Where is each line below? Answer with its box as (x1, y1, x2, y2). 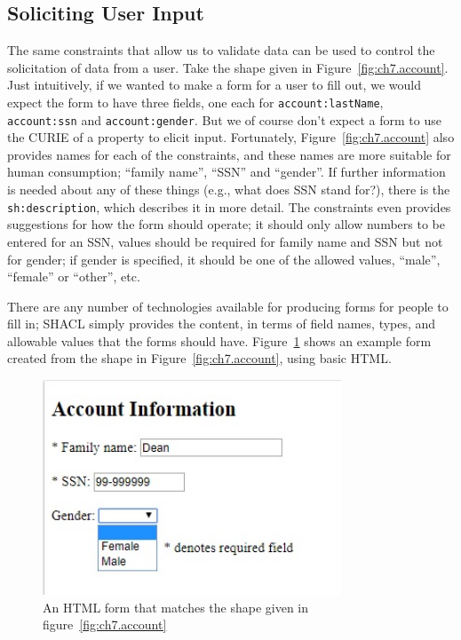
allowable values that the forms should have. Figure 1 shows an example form (7, 331, 432, 350)
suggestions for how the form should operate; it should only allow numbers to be (7, 215, 445, 233)
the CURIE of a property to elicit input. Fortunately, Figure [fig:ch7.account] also (7, 128, 455, 146)
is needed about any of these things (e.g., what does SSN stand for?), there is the (7, 180, 450, 199)
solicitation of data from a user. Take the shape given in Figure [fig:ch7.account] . (7, 58, 449, 76)
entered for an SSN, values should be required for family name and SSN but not (7, 232, 443, 250)
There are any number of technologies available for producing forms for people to (7, 296, 449, 315)
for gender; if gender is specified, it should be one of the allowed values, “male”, (7, 249, 441, 268)
